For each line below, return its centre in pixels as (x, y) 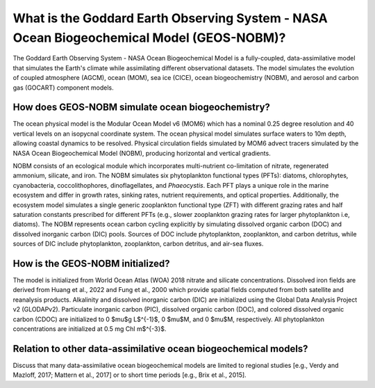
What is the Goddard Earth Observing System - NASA (170, 18)
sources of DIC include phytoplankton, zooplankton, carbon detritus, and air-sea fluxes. (138, 244)
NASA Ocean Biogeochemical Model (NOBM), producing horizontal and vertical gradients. (142, 153)
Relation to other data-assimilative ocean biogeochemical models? (160, 349)
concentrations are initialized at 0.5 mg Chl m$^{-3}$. (90, 329)
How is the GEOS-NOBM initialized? (91, 263)
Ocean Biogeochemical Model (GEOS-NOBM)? (149, 38)
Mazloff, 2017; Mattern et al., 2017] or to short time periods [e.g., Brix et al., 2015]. (130, 375)
